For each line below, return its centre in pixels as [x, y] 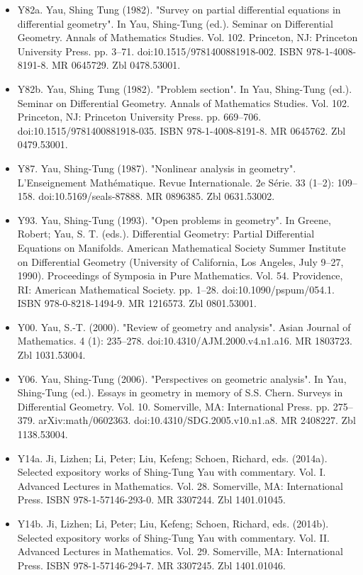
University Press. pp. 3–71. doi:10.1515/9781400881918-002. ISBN [160, 51]
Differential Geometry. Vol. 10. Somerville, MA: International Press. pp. [174, 406]
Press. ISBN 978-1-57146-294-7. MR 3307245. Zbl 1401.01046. [151, 565]
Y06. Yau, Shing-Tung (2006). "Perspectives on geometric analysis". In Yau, [182, 378]
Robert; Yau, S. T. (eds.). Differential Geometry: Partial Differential [166, 234]
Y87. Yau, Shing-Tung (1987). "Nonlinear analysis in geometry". [157, 168]
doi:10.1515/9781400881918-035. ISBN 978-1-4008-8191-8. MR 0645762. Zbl [181, 130]
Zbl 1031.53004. [51, 355]
